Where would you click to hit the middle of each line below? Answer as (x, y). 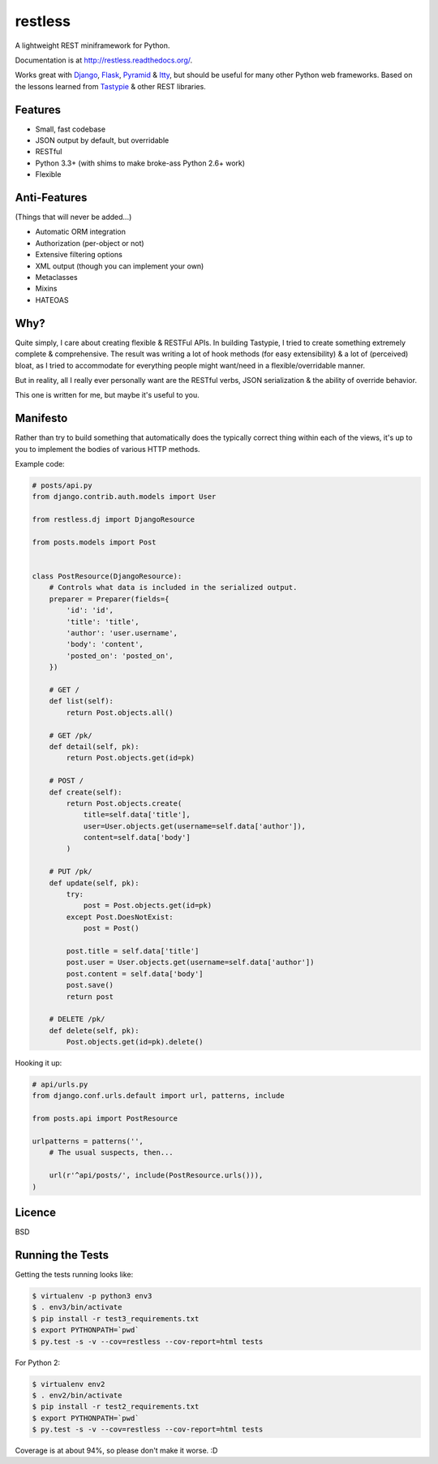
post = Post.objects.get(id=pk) (148, 906)
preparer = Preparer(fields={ (109, 599)
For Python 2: (38, 1363)
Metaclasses (56, 278)
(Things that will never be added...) (73, 217)
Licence (36, 1212)
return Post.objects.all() (120, 713)
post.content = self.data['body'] (135, 973)
